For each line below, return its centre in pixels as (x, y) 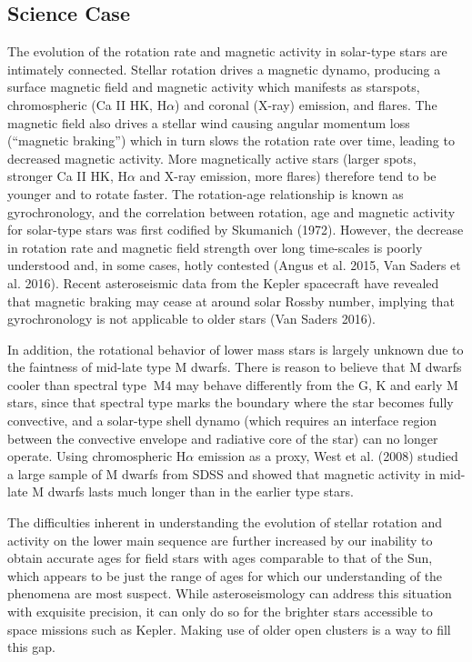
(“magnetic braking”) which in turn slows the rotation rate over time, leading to (231, 140)
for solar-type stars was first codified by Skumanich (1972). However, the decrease (236, 230)
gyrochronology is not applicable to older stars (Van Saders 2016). (191, 319)
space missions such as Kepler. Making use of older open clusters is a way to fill (229, 629)
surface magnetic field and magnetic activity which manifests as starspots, (214, 87)
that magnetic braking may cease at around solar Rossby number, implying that (231, 301)
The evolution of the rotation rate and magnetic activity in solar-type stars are (227, 51)
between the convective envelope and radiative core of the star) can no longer (223, 438)
